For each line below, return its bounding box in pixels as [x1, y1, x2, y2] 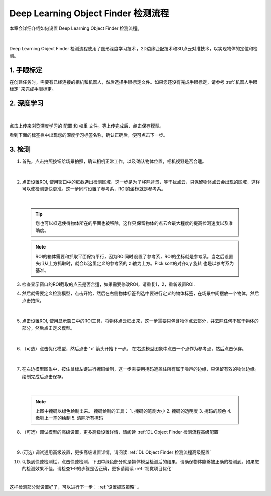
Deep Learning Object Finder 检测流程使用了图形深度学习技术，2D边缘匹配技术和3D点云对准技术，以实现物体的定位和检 [9, 46, 258, 52]
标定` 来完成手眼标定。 [9, 86, 56, 92]
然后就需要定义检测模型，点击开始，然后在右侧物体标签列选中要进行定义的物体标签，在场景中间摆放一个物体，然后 [22, 290, 259, 296]
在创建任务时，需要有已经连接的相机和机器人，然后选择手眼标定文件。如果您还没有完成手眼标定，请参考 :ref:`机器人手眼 [9, 79, 258, 85]
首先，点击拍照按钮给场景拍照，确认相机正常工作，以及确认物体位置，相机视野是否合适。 [22, 158, 207, 164]
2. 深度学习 [9, 99, 44, 107]
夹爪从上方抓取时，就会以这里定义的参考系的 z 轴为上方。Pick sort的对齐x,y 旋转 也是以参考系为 [35, 260, 234, 266]
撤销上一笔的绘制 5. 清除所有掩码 [35, 415, 103, 421]
